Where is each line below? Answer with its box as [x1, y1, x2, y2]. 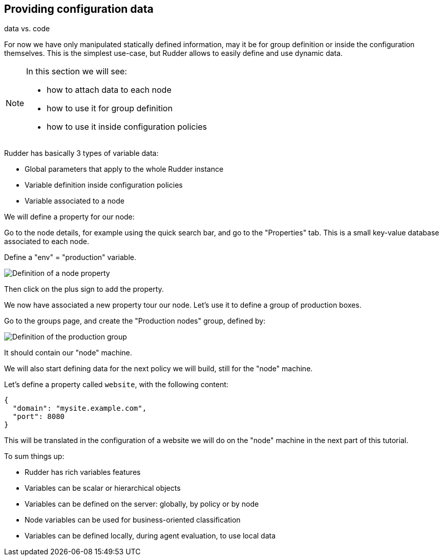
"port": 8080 [12, 412, 65, 421]
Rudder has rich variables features [25, 468, 141, 477]
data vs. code [4, 24, 50, 33]
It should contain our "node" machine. [4, 348, 132, 357]
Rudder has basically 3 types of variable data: [4, 149, 159, 158]
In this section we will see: [26, 66, 127, 77]
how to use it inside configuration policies [47, 122, 207, 132]
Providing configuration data [4, 3, 154, 15]
